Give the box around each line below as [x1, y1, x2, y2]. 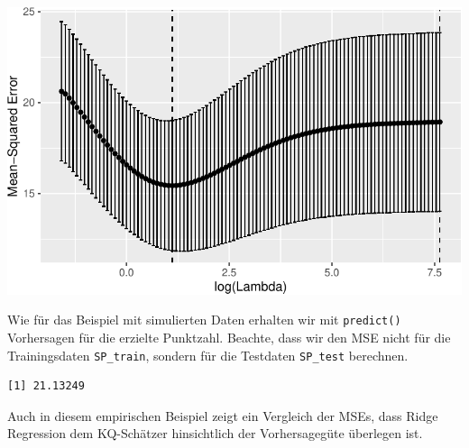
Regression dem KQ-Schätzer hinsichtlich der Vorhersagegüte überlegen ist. [7, 424, 423, 443]
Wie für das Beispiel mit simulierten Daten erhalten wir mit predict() [7, 310, 401, 329]
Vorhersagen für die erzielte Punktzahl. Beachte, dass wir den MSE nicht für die [7, 327, 451, 346]
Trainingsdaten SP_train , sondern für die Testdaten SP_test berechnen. [7, 345, 409, 364]
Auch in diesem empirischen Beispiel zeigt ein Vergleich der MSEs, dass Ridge [7, 406, 438, 425]
